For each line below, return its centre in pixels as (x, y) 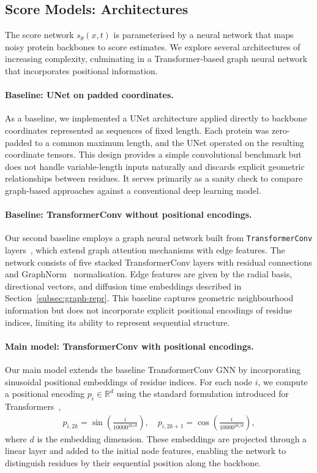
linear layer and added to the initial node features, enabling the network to (146, 451)
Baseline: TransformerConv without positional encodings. (129, 214)
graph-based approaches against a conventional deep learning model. (133, 190)
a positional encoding (45, 394)
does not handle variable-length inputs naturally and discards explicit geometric (155, 166)
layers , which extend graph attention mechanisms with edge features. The (145, 249)
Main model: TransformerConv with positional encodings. (129, 346)
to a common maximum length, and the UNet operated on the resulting (170, 142)
